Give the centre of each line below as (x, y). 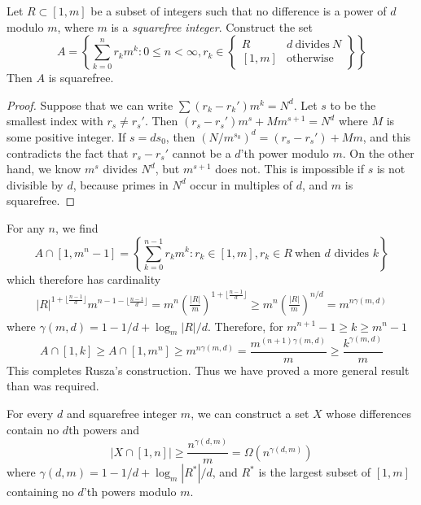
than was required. (53, 386)
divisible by (35, 184)
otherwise (310, 59)
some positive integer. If (66, 136)
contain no (33, 429)
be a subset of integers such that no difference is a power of (239, 11)
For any (26, 227)
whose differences (369, 413)
